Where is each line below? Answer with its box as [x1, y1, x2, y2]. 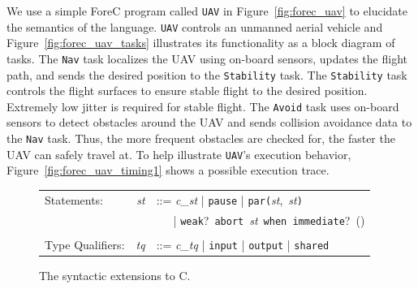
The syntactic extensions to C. [39, 266, 191, 283]
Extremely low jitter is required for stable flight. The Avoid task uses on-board [6, 97, 399, 114]
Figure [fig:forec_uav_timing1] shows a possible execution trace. [6, 162, 330, 179]
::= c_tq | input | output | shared [156, 235, 330, 252]
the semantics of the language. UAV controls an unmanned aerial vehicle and [6, 18, 383, 35]
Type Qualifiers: [45, 235, 125, 252]
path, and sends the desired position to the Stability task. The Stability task [6, 66, 407, 83]
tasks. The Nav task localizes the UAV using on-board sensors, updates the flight [6, 50, 407, 67]
